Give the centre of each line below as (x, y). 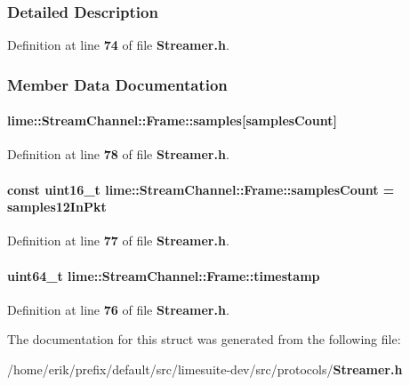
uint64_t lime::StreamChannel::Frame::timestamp (164, 275)
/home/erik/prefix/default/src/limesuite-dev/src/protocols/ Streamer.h (205, 369)
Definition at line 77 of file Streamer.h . (118, 241)
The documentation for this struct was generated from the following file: (204, 339)
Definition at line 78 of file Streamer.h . (118, 154)
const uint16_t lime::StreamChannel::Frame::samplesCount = (201, 189)
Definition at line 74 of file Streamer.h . (118, 45)
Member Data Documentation (117, 84)
